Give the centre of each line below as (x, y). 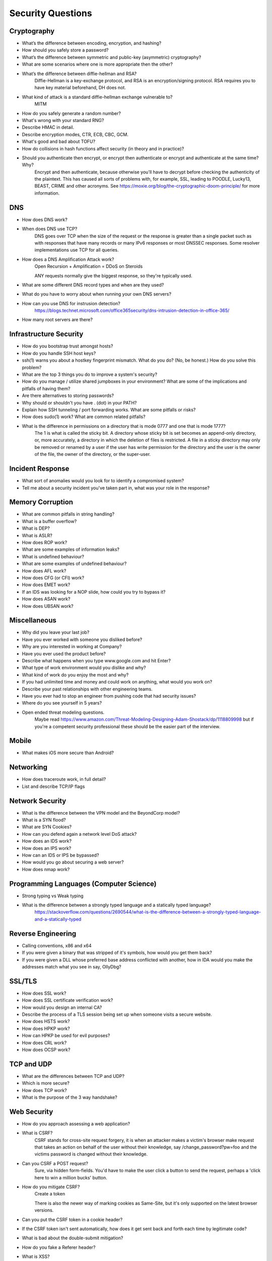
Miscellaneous (33, 620)
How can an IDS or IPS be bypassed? (60, 855)
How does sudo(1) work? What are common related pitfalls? (84, 417)
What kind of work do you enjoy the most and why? (75, 675)
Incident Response (39, 469)
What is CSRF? (37, 1133)
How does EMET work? (46, 585)
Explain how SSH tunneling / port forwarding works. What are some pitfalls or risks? (109, 410)
